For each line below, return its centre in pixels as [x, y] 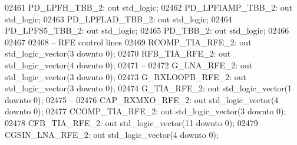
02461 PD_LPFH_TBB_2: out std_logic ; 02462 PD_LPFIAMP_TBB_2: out [148, 7]
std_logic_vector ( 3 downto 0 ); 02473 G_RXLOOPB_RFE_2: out [126, 76]
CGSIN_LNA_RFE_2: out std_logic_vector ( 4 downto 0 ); [112, 134]
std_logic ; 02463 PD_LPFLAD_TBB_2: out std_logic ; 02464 [118, 19]
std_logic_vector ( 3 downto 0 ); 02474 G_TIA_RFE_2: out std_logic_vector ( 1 [148, 88]
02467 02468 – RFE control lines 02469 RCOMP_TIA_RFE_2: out [128, 42]
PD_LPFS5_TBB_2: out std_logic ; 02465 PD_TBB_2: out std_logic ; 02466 [147, 30]
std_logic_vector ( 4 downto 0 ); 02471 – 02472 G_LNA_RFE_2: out [129, 65]
